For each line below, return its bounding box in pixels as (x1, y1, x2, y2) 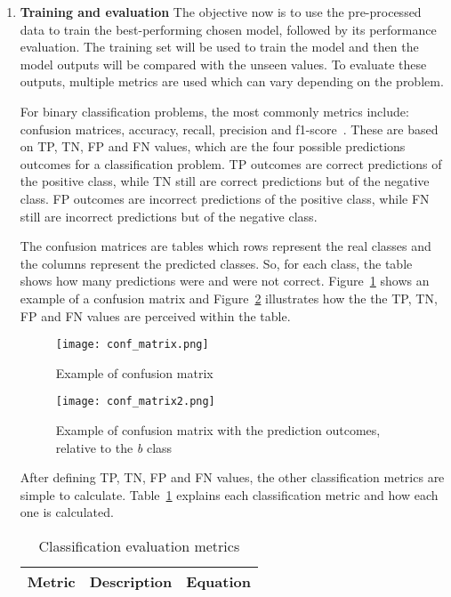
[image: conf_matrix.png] (55, 338, 209, 351)
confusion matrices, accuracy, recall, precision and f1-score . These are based (20, 119, 439, 138)
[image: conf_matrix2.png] (55, 395, 215, 408)
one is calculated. (20, 503, 114, 521)
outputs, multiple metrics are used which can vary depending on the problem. (20, 72, 444, 91)
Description (89, 570, 173, 592)
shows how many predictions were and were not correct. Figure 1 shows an (20, 271, 430, 290)
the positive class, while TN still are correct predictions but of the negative (20, 172, 430, 190)
